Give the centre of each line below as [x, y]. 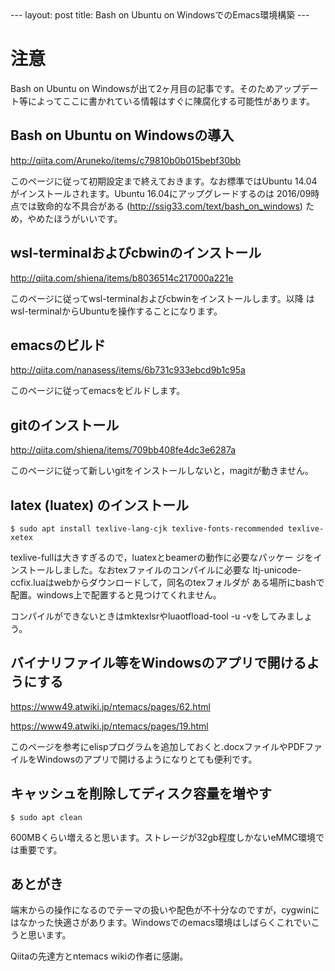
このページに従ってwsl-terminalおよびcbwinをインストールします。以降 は [162, 298]
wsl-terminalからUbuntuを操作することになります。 [116, 311]
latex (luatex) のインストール [100, 505]
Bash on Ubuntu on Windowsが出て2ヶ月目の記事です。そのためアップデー [164, 88]
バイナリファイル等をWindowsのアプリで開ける [158, 663]
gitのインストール [65, 425]
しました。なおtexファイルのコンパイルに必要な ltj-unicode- [177, 570]
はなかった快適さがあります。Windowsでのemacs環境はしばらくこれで [156, 923]
